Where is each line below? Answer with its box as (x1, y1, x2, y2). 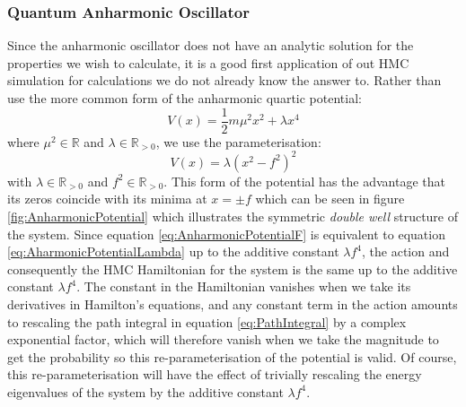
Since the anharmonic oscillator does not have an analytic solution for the (7, 36, 414, 55)
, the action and (362, 242, 450, 261)
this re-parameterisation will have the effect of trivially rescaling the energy (7, 365, 422, 384)
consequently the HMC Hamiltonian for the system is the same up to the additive (7, 259, 458, 278)
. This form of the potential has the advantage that (163, 171, 445, 190)
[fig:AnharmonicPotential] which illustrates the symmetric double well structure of (7, 206, 459, 225)
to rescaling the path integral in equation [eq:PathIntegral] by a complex (7, 312, 407, 331)
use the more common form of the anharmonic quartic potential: (7, 89, 362, 107)
